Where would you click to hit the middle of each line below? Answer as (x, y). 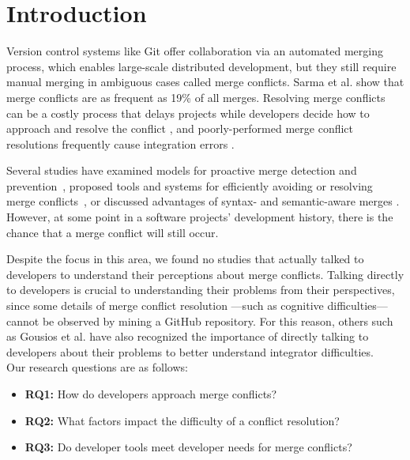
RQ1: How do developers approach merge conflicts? (151, 394)
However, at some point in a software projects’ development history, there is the (200, 217)
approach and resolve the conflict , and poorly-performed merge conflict (180, 128)
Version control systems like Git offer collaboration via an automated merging (195, 51)
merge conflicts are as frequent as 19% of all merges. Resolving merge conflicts (196, 97)
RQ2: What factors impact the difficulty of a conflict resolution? (182, 420)
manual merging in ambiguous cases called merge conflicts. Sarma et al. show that (205, 82)
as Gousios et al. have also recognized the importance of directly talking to (188, 336)
